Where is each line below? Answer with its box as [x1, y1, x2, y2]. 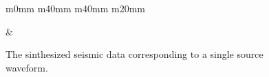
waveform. [6, 60, 48, 74]
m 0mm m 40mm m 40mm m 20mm [6, 1, 145, 15]
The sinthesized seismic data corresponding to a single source [6, 47, 263, 61]
